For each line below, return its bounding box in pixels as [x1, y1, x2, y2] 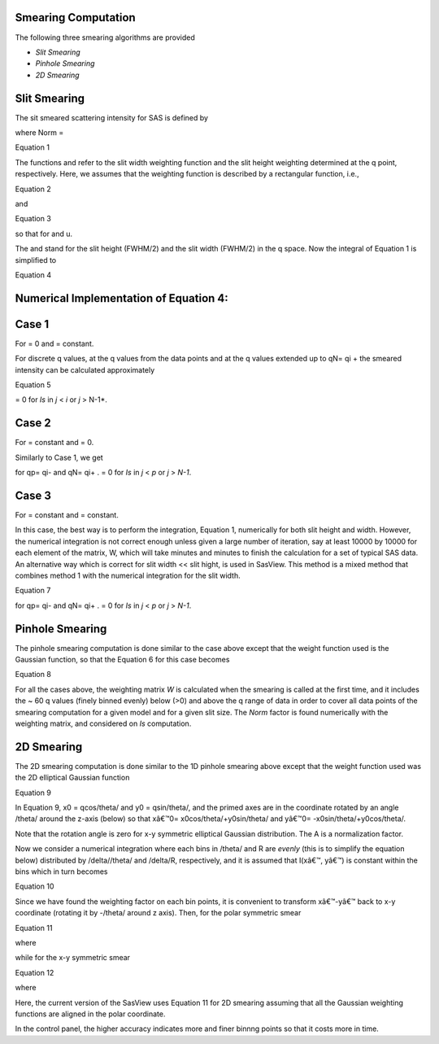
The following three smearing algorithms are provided [15, 33, 195, 42]
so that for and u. [15, 229, 73, 238]
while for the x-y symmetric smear [15, 953, 130, 963]
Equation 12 [15, 968, 54, 977]
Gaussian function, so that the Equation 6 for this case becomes [15, 655, 230, 664]
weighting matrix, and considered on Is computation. [15, 719, 192, 728]
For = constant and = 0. [15, 438, 94, 448]
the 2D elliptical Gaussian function [15, 773, 130, 783]
